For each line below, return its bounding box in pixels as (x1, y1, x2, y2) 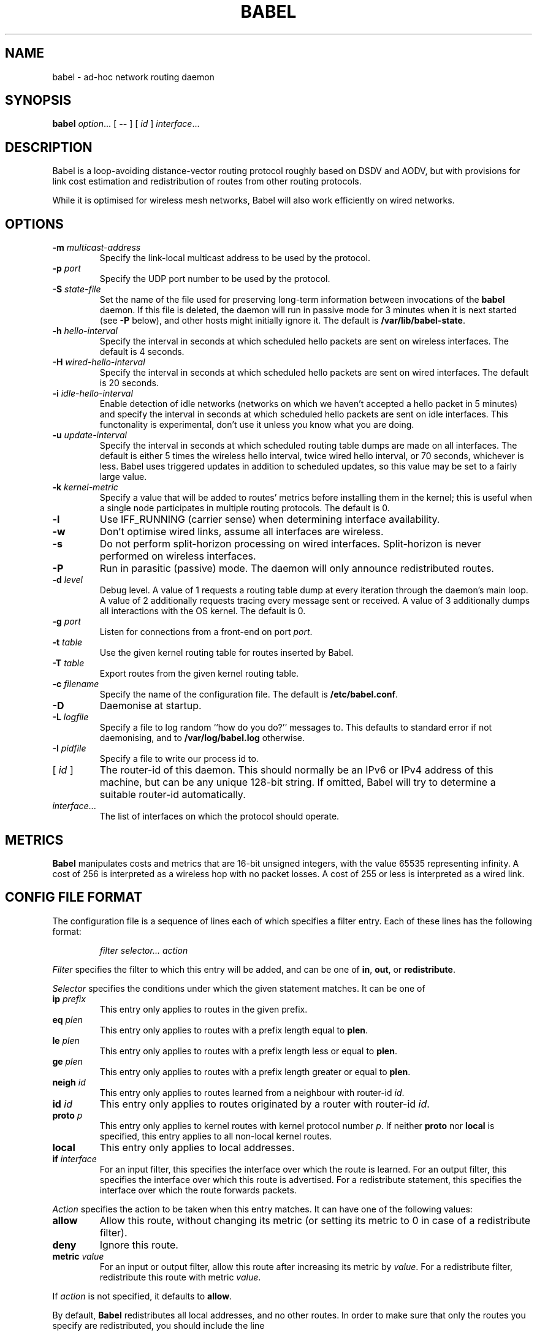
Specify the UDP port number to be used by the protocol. (99, 273, 330, 284)
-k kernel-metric (52, 482, 118, 493)
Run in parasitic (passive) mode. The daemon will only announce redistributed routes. (99, 562, 494, 575)
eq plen (52, 1014, 83, 1025)
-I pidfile (52, 743, 86, 754)
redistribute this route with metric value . (99, 1271, 261, 1282)
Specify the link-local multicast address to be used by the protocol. (99, 253, 370, 264)
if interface (52, 1153, 97, 1164)
